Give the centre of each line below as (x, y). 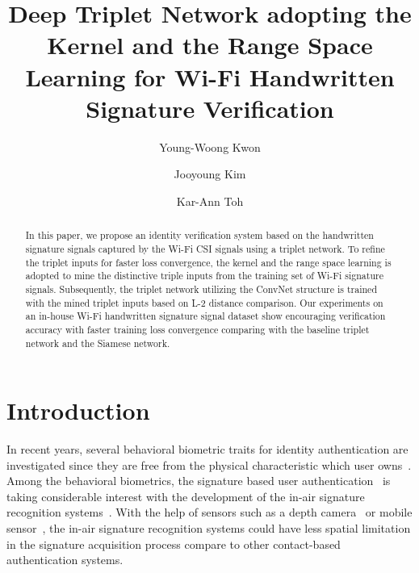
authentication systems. (65, 560)
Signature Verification (210, 108)
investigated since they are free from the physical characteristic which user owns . (209, 464)
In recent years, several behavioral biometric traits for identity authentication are (207, 449)
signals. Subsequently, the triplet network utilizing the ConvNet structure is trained (201, 289)
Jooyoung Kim (210, 174)
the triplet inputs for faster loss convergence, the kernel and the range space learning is (208, 262)
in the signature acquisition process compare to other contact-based (174, 544)
